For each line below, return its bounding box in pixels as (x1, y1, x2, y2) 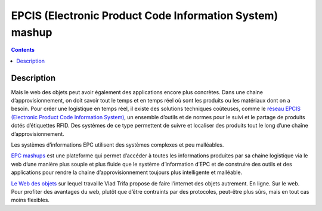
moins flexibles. (11, 197, 50, 204)
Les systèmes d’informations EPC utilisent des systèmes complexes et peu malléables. (11, 141, 224, 148)
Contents (11, 46, 35, 54)
